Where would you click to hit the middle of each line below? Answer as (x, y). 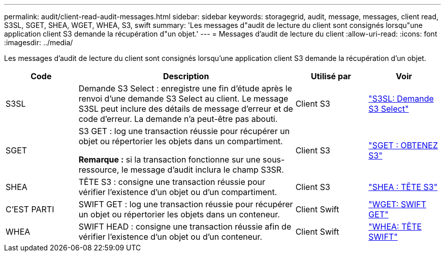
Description (186, 76)
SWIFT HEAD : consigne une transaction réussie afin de (185, 227)
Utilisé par (331, 76)
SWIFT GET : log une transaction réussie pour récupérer (186, 204)
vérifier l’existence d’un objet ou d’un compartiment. (178, 192)
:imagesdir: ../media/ (39, 42)
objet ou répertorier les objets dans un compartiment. (181, 141)
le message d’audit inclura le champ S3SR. (203, 170)
